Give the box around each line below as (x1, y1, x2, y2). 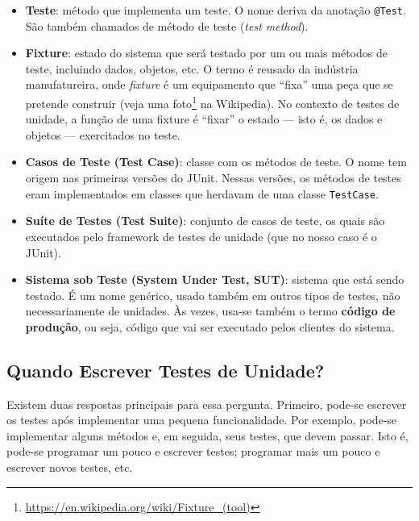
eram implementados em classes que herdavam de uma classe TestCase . (25, 185, 379, 202)
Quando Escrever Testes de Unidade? (6, 357, 325, 382)
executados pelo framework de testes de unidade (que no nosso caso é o (25, 227, 377, 244)
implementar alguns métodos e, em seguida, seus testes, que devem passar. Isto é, (6, 427, 409, 444)
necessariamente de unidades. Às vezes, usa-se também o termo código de (25, 302, 396, 319)
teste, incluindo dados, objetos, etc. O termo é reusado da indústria (25, 60, 359, 77)
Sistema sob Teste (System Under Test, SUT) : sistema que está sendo (25, 271, 404, 288)
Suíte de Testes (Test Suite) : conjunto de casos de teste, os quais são (25, 212, 385, 229)
